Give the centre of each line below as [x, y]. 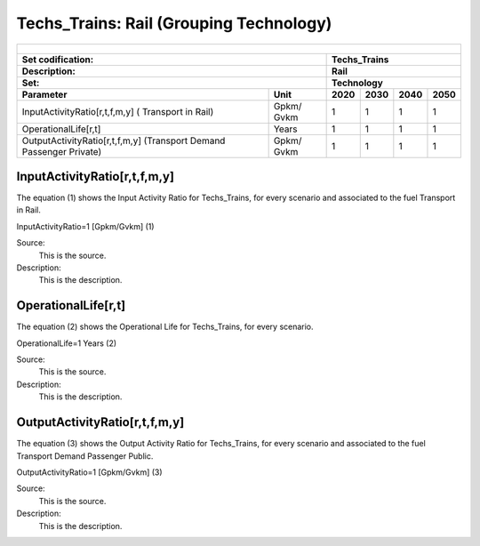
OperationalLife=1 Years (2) [67, 343]
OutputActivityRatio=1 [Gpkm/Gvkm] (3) [90, 472]
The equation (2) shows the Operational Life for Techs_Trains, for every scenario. [165, 327]
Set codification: [58, 60]
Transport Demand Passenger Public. [85, 456]
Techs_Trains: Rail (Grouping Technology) [174, 23]
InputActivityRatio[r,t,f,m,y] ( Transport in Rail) [118, 111]
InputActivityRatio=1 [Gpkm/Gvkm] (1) [85, 226]
